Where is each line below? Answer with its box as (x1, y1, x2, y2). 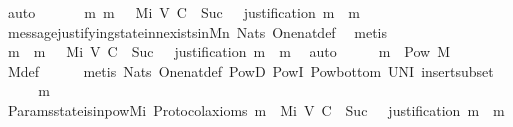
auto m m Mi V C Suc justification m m (7, 2, 361, 22)
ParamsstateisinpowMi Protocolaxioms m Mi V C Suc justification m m (7, 99, 505, 120)
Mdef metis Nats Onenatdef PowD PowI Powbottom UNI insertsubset (7, 60, 494, 81)
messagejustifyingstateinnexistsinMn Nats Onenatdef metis (7, 21, 388, 42)
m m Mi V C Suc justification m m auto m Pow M (7, 41, 451, 62)
